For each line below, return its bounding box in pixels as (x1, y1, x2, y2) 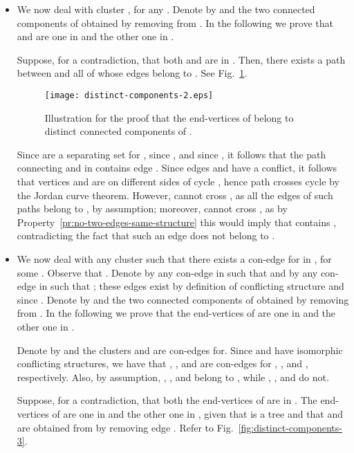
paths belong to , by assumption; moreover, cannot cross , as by (17, 201, 288, 216)
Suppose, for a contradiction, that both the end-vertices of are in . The (17, 393, 317, 407)
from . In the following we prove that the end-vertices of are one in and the (17, 306, 336, 320)
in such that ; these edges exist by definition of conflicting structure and (39, 279, 344, 293)
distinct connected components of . (44, 124, 192, 138)
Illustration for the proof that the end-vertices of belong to (44, 110, 294, 124)
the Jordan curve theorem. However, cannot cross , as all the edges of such (17, 187, 333, 202)
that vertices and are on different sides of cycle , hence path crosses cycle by (17, 174, 339, 188)
